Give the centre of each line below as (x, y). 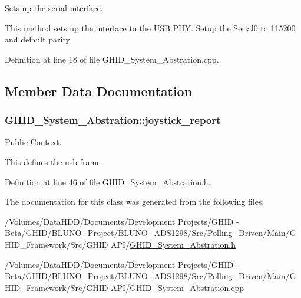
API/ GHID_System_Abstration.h (173, 244)
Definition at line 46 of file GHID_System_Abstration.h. (108, 181)
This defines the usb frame (53, 161)
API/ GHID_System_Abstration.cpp (177, 287)
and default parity (37, 39)
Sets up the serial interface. (54, 8)
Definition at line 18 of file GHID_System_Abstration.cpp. (112, 59)
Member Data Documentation (99, 91)
